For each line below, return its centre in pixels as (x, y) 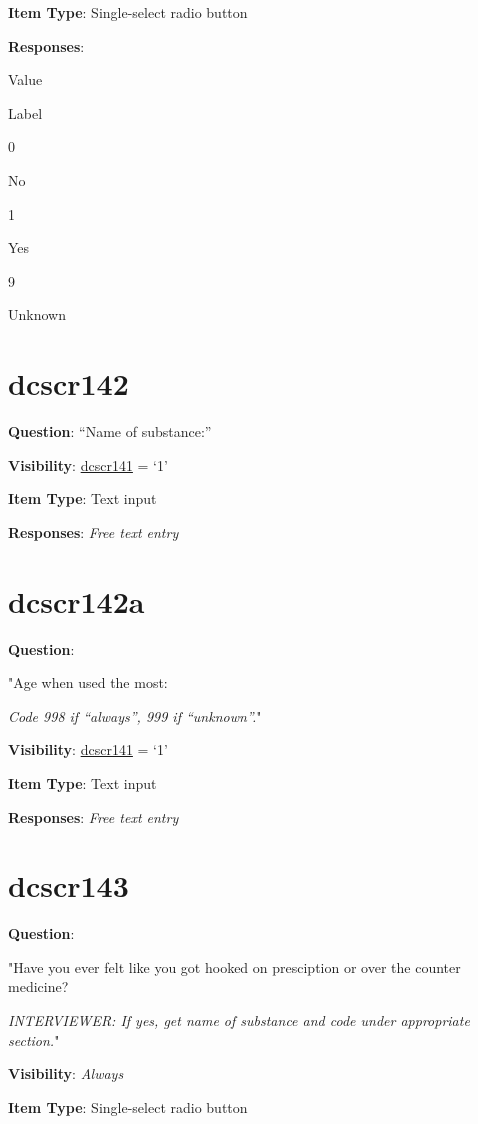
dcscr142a (76, 600)
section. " (34, 1039)
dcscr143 (68, 885)
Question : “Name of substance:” (110, 431)
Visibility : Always (66, 1073)
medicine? (38, 986)
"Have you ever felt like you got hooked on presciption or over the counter (234, 966)
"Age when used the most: (88, 682)
